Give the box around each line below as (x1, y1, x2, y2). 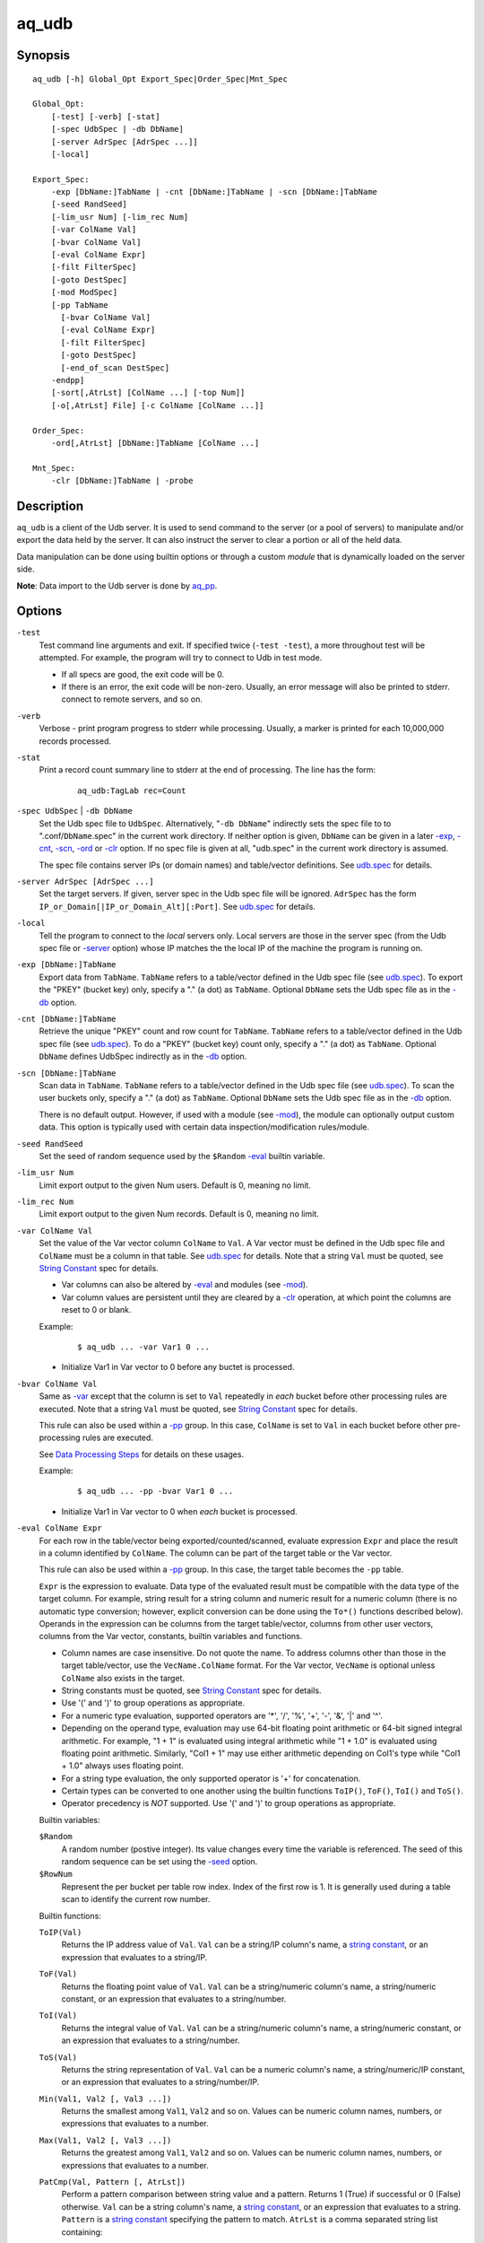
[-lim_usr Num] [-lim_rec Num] (50, 212, 189, 222)
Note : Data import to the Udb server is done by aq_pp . (16, 580, 218, 591)
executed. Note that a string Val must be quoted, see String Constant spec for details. (39, 1403, 358, 1414)
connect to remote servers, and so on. (61, 694, 203, 704)
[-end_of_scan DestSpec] (60, 362, 170, 372)
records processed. (39, 736, 112, 746)
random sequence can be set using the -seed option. (61, 1856, 258, 1867)
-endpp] (50, 375, 85, 385)
